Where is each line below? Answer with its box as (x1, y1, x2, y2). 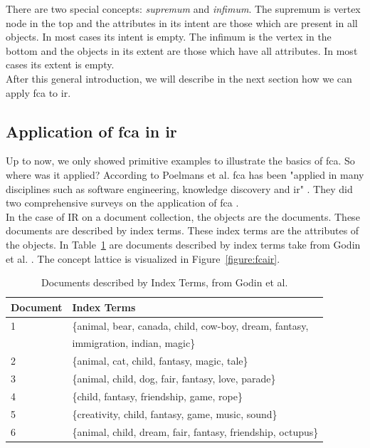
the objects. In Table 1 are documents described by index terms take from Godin (6, 236, 361, 251)
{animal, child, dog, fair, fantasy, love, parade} (72, 371, 276, 386)
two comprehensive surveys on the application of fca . (6, 195, 239, 210)
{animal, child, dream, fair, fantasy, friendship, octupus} (72, 424, 319, 439)
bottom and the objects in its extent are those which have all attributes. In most (6, 43, 358, 58)
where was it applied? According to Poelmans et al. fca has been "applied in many (6, 167, 364, 182)
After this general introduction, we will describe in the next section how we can (6, 71, 352, 85)
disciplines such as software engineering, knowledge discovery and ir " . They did (6, 181, 353, 196)
